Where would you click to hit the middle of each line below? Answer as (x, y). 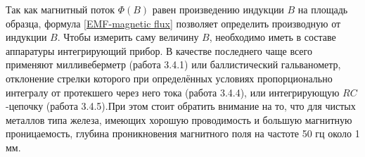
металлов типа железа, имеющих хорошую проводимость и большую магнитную (179, 119)
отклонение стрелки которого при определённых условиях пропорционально (169, 78)
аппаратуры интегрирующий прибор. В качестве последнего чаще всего (159, 50)
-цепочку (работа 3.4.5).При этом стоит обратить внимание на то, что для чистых (181, 106)
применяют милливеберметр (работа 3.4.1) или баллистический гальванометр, (173, 64)
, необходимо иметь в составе (273, 37)
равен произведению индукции (218, 9)
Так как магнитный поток (60, 9)
